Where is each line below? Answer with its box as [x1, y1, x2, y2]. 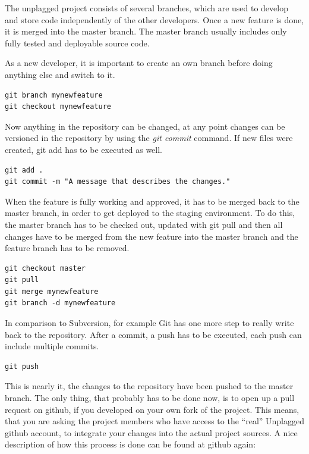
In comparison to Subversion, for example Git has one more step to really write [5, 317, 294, 329]
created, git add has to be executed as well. [5, 143, 162, 155]
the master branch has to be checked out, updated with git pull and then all [5, 218, 283, 230]
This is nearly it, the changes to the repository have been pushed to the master [5, 380, 294, 392]
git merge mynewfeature [5, 287, 99, 296]
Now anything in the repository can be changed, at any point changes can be [5, 120, 285, 132]
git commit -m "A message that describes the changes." [5, 177, 231, 186]
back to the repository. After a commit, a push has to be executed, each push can [5, 328, 302, 340]
